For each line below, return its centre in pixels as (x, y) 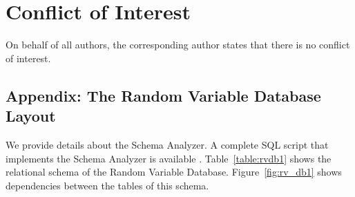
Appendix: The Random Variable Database (163, 95)
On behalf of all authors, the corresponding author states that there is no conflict (178, 45)
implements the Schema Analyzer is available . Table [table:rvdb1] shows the (169, 158)
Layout (31, 116)
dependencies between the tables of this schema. (107, 185)
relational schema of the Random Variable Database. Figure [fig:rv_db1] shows (174, 172)
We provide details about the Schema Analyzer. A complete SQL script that (167, 144)
